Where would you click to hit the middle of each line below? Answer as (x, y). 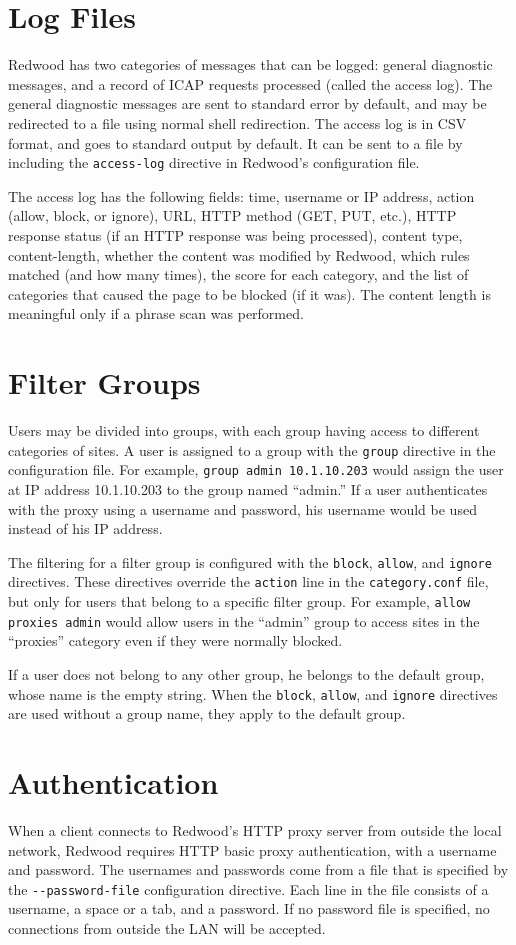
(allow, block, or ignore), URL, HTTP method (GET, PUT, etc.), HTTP (232, 215)
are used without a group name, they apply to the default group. (207, 713)
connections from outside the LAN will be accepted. (167, 927)
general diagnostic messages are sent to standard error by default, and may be (247, 103)
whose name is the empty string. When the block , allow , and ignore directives (253, 693)
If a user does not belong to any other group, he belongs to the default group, (246, 673)
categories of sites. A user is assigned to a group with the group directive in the (252, 449)
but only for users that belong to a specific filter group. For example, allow (239, 601)
